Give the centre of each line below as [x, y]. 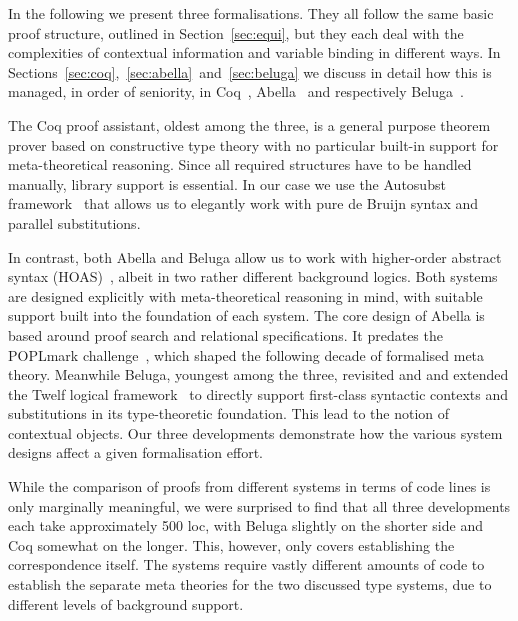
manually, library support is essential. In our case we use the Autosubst [227, 183]
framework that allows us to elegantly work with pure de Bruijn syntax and [243, 203]
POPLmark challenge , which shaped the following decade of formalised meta [246, 354]
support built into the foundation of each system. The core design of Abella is [246, 315]
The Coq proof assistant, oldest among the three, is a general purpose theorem [249, 124]
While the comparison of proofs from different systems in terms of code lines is [249, 486]
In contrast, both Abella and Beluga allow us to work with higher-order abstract [255, 256]
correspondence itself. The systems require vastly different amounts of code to [246, 564]
